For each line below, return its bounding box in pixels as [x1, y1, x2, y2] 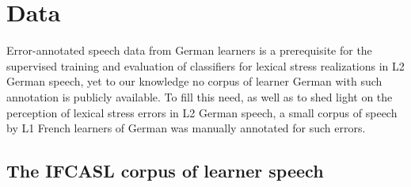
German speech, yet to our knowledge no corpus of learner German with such [6, 73, 382, 90]
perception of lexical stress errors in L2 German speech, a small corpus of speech [6, 104, 398, 120]
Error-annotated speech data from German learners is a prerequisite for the [6, 42, 372, 59]
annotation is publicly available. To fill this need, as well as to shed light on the [6, 88, 393, 105]
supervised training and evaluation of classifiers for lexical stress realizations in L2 [6, 57, 405, 74]
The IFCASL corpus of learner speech [6, 158, 324, 183]
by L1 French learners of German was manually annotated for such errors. [6, 120, 366, 136]
